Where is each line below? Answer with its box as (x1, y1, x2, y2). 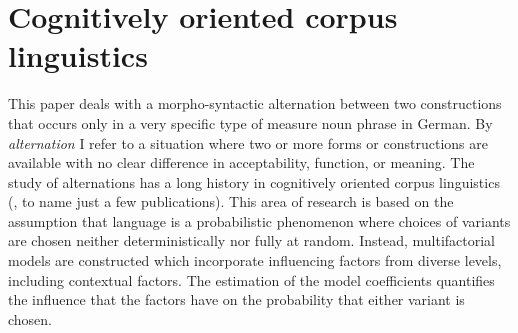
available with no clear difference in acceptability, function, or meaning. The (8, 152, 475, 173)
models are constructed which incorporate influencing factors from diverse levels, (8, 250, 502, 271)
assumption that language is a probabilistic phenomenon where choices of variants (8, 210, 511, 231)
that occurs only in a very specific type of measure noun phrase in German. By (8, 112, 493, 133)
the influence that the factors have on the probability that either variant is (8, 289, 465, 310)
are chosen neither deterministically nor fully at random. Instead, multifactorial (8, 230, 496, 251)
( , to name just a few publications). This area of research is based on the (8, 191, 454, 212)
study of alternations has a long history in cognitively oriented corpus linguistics (8, 171, 500, 192)
